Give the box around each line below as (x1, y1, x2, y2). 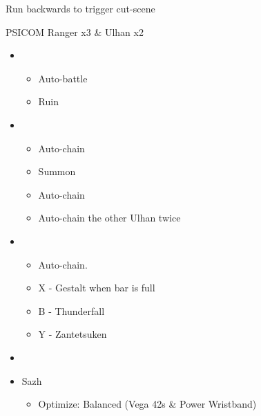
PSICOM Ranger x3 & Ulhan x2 (6, 24, 144, 39)
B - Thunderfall (38, 303, 105, 318)
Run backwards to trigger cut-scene (6, 1, 155, 15)
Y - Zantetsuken (38, 327, 107, 341)
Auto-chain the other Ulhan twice (38, 210, 181, 225)
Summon (38, 164, 76, 179)
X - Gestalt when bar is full (38, 280, 155, 295)
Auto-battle (38, 71, 88, 85)
